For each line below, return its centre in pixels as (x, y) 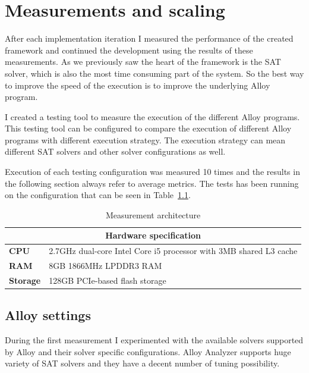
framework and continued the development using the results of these (129, 50)
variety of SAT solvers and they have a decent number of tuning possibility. (142, 363)
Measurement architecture (153, 214)
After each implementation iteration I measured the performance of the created (149, 38)
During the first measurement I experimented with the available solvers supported (154, 340)
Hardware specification (153, 235)
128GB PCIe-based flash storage (108, 280)
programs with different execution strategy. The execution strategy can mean (145, 140)
